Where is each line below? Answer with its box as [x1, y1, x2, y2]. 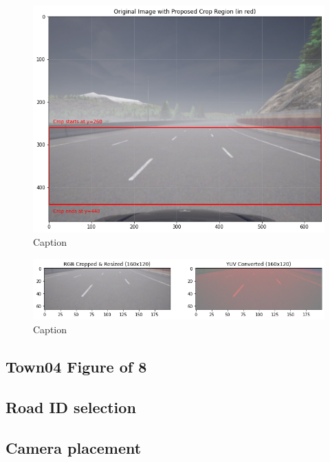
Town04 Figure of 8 [5, 356, 147, 377]
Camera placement [5, 437, 142, 458]
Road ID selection [5, 396, 136, 417]
